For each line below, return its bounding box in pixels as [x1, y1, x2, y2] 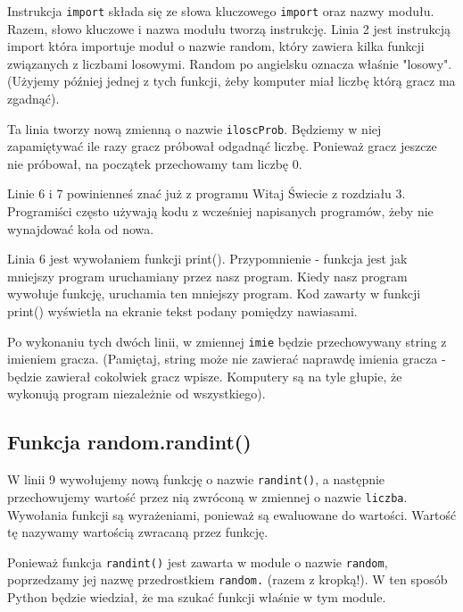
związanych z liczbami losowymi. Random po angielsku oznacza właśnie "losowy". [7, 54, 452, 72]
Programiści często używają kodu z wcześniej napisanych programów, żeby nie [7, 202, 434, 221]
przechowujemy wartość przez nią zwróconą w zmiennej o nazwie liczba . [7, 487, 408, 506]
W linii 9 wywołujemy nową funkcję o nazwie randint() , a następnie [7, 470, 385, 489]
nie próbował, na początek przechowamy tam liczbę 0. [7, 154, 302, 172]
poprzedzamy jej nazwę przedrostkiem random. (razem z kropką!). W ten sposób [7, 570, 448, 589]
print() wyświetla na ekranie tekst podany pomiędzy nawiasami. [7, 302, 358, 321]
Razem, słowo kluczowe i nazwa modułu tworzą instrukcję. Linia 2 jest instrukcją [7, 19, 451, 38]
